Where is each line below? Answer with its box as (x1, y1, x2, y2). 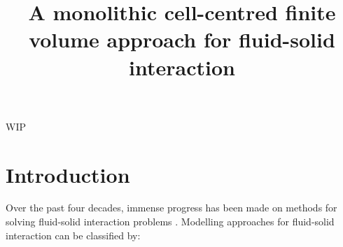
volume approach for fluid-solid (29, 25, 335, 54)
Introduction (6, 160, 130, 188)
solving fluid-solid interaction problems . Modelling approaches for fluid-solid (6, 214, 335, 229)
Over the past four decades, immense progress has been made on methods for (6, 200, 337, 215)
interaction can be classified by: (6, 227, 141, 242)
